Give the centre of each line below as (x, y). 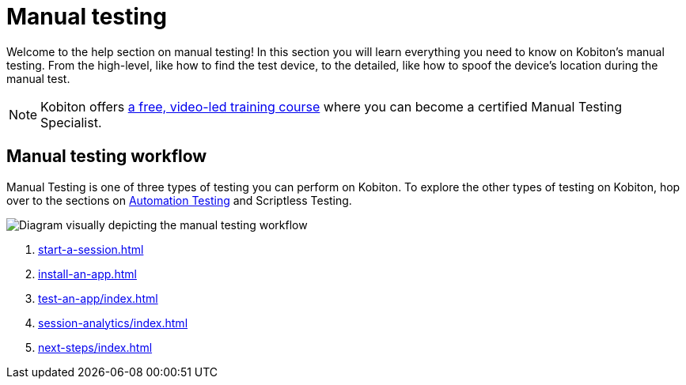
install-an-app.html (87, 274)
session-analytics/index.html (113, 323)
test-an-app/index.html (98, 298)
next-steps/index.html (95, 347)
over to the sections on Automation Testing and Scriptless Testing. (179, 200)
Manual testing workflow (107, 157)
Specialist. (71, 122)
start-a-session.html (91, 249)
